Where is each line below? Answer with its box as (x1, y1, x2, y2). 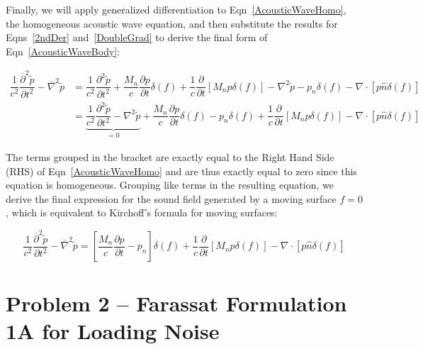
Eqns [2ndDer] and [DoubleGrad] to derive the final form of (6, 30, 268, 45)
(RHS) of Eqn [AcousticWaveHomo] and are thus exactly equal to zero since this (6, 163, 357, 178)
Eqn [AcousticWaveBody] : (6, 43, 120, 58)
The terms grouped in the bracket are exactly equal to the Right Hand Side (6, 149, 334, 164)
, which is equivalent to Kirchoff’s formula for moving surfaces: (6, 205, 278, 220)
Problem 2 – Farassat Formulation (6, 289, 347, 318)
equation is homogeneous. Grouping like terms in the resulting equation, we (6, 177, 334, 192)
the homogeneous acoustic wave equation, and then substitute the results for (6, 16, 338, 31)
